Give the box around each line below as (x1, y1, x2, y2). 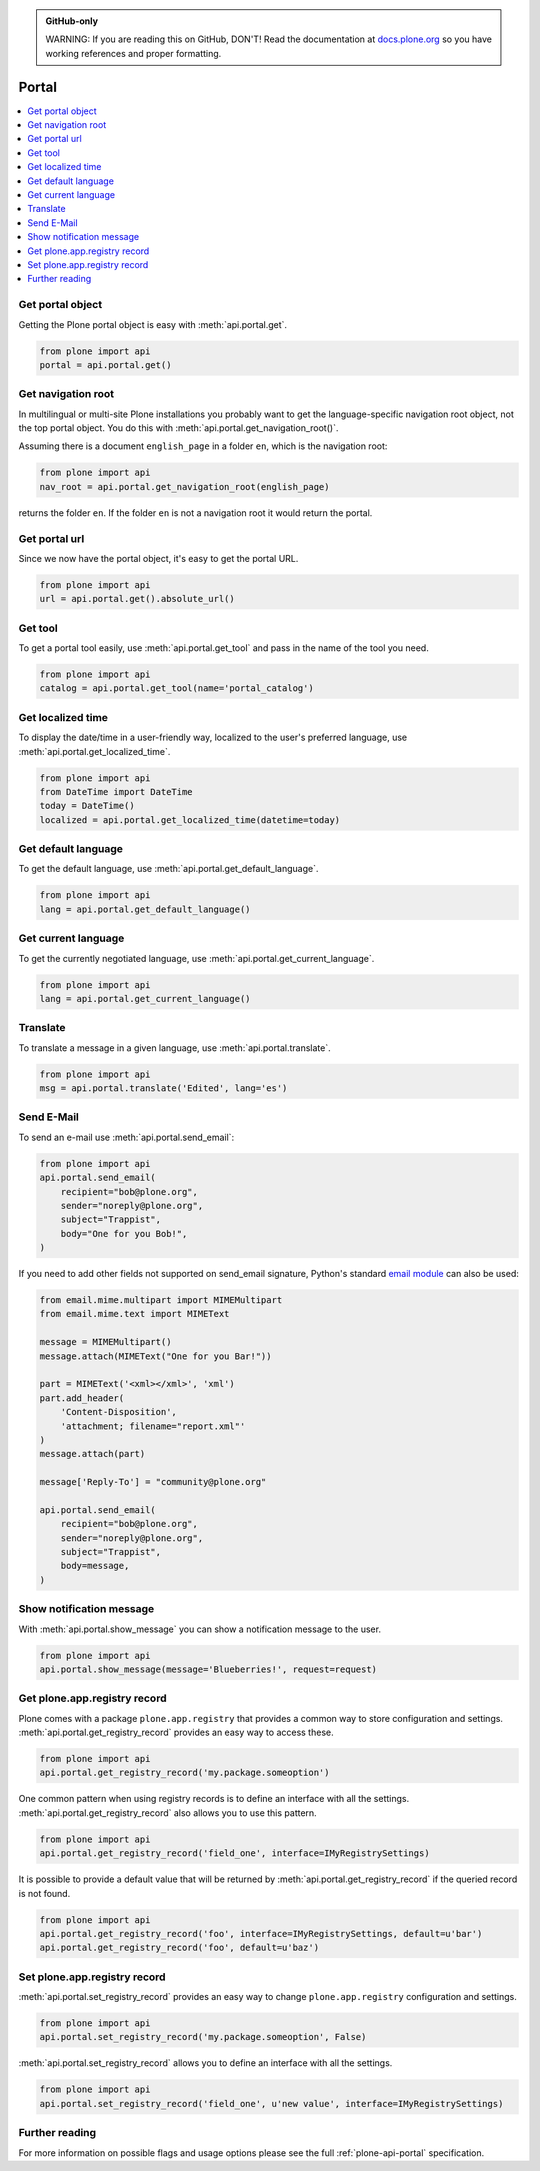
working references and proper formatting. (45, 47, 222, 59)
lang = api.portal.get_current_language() (39, 993, 251, 1004)
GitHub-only (45, 15, 99, 27)
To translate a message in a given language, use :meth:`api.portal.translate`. (18, 1041, 331, 1054)
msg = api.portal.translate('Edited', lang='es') (39, 1083, 288, 1094)
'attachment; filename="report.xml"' (60, 1420, 246, 1432)
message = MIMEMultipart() (39, 1336, 172, 1348)
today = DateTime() (39, 800, 135, 812)
